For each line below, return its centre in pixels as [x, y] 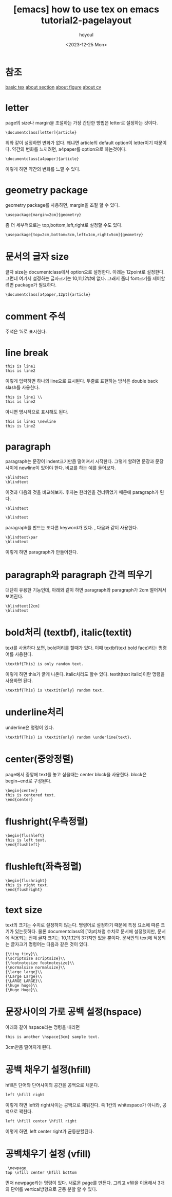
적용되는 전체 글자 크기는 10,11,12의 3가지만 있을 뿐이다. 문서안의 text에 [81, 938]
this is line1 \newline [31, 422]
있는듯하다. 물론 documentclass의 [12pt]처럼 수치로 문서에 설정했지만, [85, 931]
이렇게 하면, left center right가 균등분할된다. [50, 1131]
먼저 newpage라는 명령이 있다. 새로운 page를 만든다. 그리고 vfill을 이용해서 [81, 1183]
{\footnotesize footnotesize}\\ [40, 963]
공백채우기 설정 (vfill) [48, 1154]
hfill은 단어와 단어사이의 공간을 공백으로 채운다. [52, 1085]
